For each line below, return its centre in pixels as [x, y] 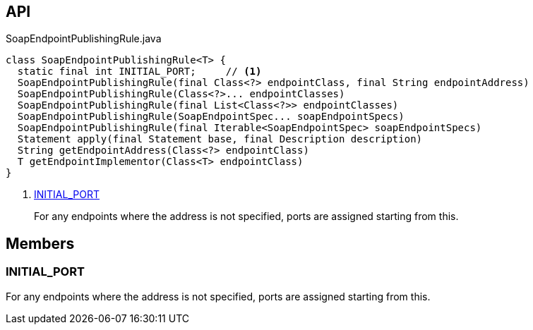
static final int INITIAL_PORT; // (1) [139, 72]
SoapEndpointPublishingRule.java [84, 39]
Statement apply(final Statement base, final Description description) [220, 139]
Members [40, 243]
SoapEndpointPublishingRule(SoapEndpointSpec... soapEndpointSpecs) [211, 117]
